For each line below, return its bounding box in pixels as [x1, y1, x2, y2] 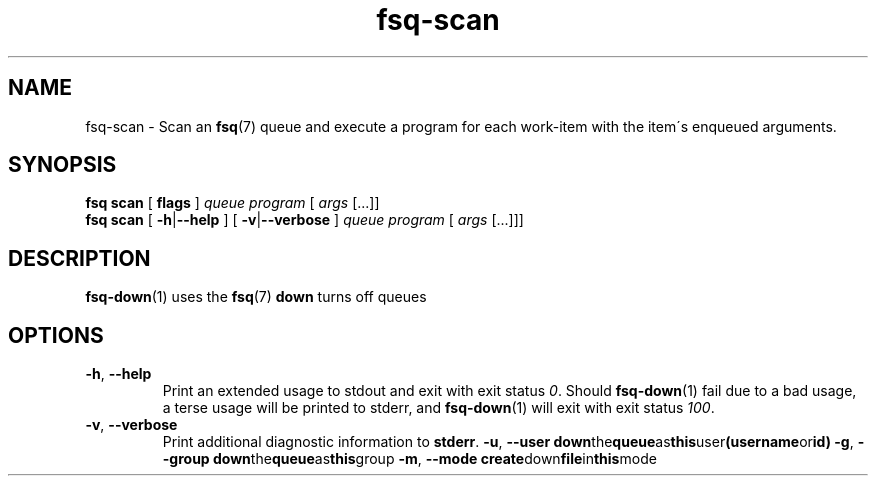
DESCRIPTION [8, 245, 151, 271]
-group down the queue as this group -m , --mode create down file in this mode [162, 450, 657, 468]
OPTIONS [8, 322, 104, 348]
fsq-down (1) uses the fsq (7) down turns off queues [85, 288, 427, 306]
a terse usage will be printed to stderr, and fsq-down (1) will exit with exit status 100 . [162, 399, 715, 417]
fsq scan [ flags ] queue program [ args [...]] [85, 194, 380, 212]
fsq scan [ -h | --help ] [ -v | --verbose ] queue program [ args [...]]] [85, 211, 524, 229]
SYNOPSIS [8, 152, 117, 178]
